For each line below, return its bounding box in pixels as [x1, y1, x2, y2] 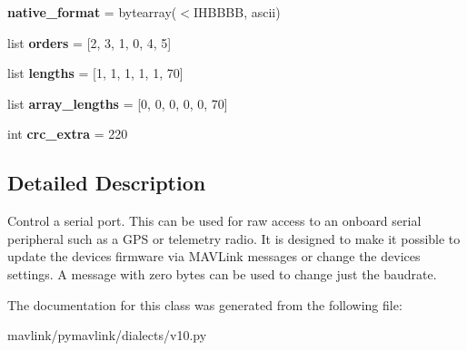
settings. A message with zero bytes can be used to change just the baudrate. [7, 264, 437, 283]
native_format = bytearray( [7, 3, 177, 21]
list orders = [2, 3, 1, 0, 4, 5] [7, 33, 172, 52]
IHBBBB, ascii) [193, 3, 281, 21]
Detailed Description [7, 169, 206, 197]
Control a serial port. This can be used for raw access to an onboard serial [7, 211, 422, 230]
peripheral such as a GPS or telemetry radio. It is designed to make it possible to [7, 229, 461, 248]
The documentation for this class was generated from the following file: [7, 295, 402, 314]
